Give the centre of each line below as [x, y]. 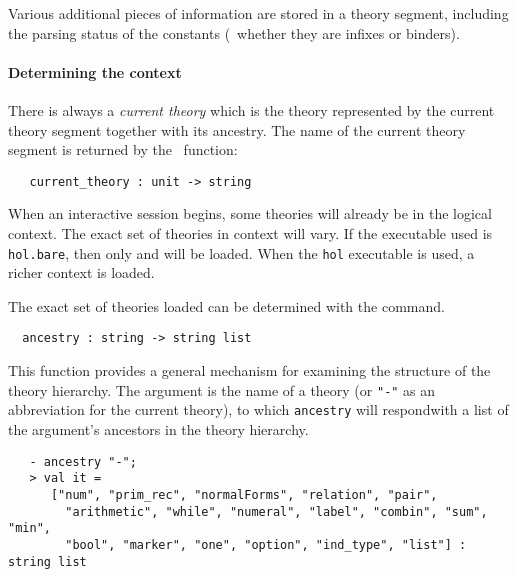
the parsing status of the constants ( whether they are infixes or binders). [234, 32]
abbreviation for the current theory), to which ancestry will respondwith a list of [258, 409]
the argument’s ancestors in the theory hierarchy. [158, 429]
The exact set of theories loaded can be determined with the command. [226, 305]
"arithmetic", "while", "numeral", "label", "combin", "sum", [276, 511]
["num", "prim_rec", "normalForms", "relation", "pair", [244, 494]
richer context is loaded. [81, 272]
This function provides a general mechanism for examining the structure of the [249, 370]
